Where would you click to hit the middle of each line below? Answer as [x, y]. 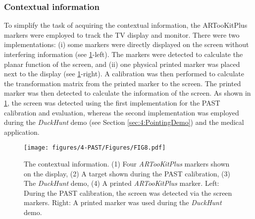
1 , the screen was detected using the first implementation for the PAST [112, 102]
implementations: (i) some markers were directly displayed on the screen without [127, 44]
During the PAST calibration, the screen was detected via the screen [128, 192]
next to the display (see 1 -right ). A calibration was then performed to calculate [124, 74]
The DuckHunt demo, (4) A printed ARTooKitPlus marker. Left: [122, 183]
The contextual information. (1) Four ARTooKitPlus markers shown [127, 164]
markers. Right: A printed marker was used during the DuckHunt [123, 202]
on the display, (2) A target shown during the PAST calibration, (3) [127, 173]
